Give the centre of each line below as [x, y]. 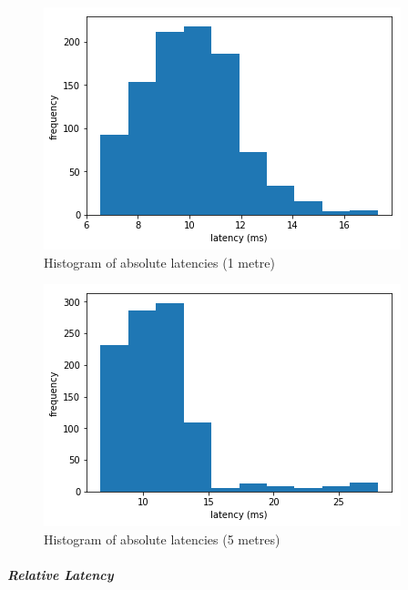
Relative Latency [61, 574]
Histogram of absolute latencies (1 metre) [159, 262]
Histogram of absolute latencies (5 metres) [162, 539]
